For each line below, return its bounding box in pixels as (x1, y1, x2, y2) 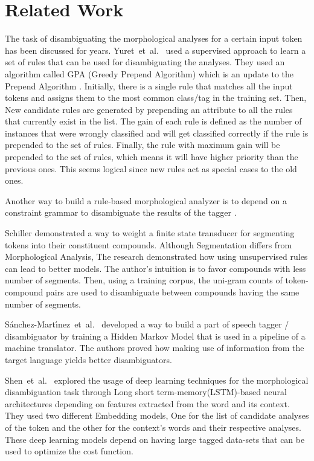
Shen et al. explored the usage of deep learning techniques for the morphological (5, 373, 309, 386)
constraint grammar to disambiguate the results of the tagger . (5, 206, 237, 219)
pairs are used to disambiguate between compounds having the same (46, 286, 300, 298)
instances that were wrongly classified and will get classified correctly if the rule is (5, 126, 309, 139)
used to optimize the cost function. (5, 445, 133, 457)
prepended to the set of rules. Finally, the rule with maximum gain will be (5, 138, 280, 151)
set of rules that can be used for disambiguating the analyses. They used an (5, 56, 285, 68)
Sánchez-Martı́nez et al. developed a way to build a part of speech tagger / (5, 318, 289, 330)
